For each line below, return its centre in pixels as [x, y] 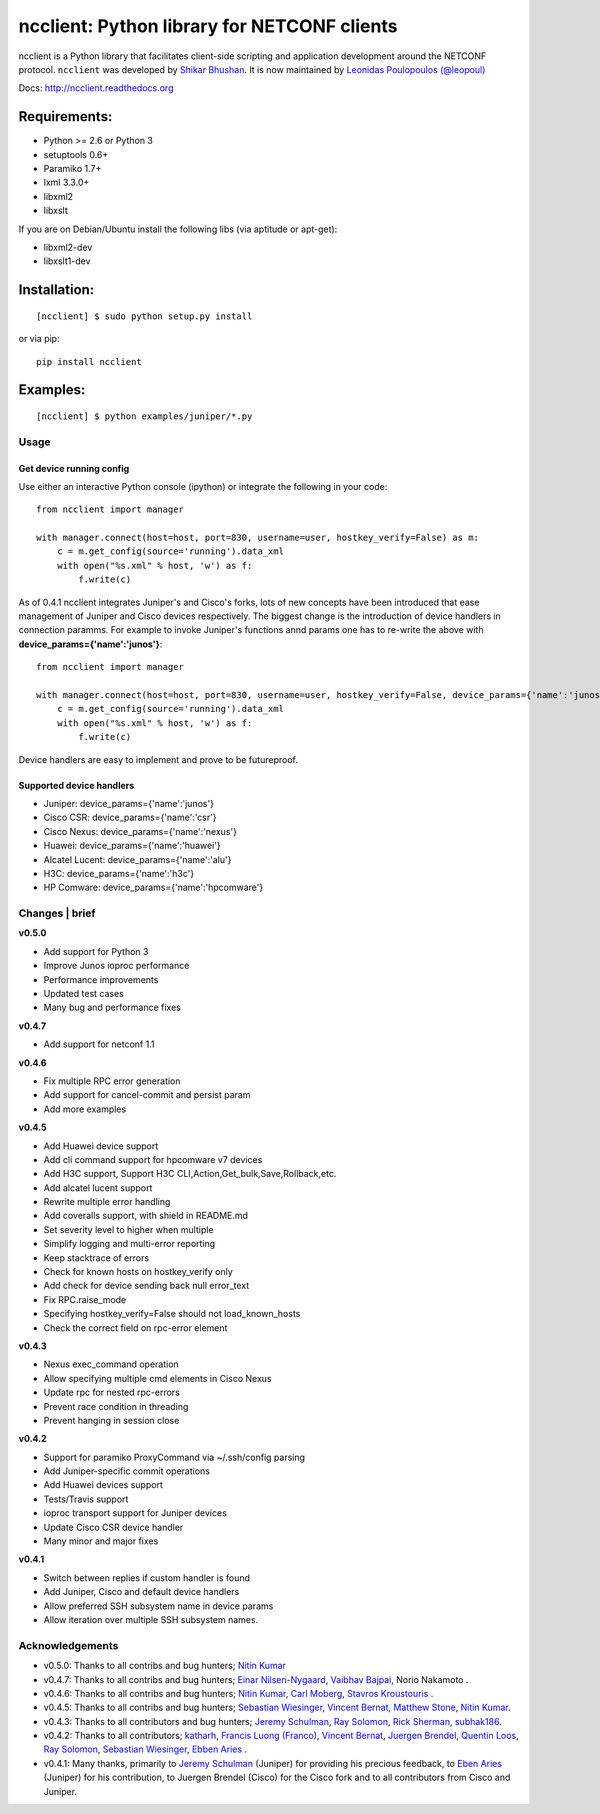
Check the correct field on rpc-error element [135, 1327]
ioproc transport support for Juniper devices [135, 1513]
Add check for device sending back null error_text [146, 1286]
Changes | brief [57, 913]
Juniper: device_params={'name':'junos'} [129, 803]
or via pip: [39, 339]
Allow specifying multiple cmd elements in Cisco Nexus [157, 1378]
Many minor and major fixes [101, 1541]
